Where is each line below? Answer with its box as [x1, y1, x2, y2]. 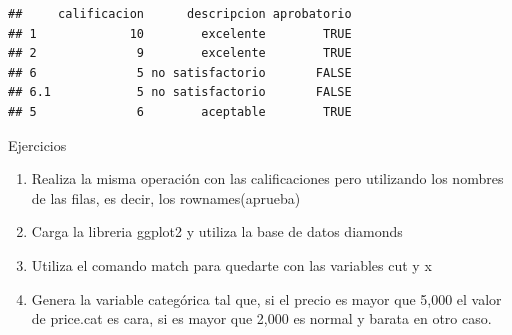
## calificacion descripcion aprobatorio [8, 7, 352, 21]
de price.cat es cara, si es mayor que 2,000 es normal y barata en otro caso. [31, 308, 492, 329]
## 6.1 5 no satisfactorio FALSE [8, 85, 352, 100]
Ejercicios [8, 134, 67, 155]
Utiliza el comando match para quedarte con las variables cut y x [31, 254, 432, 275]
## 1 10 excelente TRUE [8, 26, 352, 41]
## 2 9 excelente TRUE [8, 46, 352, 61]
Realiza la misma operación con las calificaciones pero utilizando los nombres [31, 168, 504, 189]
